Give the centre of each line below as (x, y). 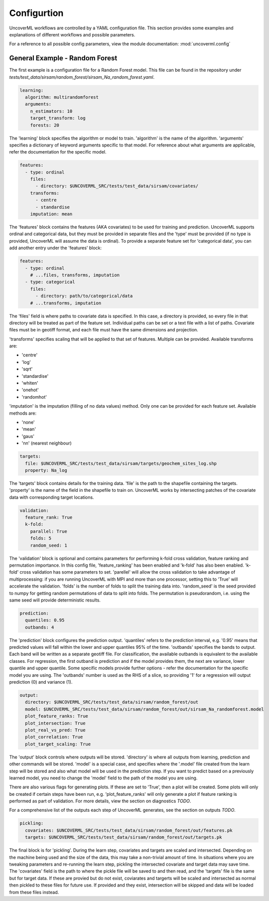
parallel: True (49, 531)
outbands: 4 (40, 627)
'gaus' (28, 436)
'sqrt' (27, 369)
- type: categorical (50, 282)
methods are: (23, 413)
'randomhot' (34, 397)
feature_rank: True (49, 518)
